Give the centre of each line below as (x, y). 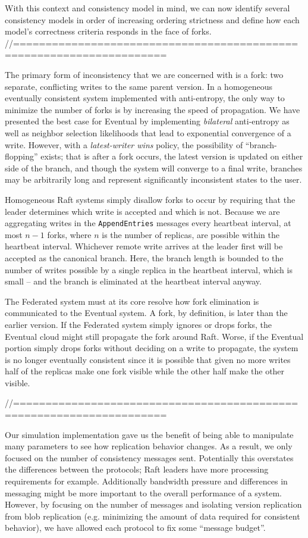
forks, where (69, 234)
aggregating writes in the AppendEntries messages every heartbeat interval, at (148, 223)
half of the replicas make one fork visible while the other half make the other (145, 371)
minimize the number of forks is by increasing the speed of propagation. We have (153, 109)
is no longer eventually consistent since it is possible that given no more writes (148, 359)
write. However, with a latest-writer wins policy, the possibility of (124, 144)
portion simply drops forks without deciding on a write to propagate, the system (152, 348)
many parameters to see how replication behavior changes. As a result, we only (149, 446)
